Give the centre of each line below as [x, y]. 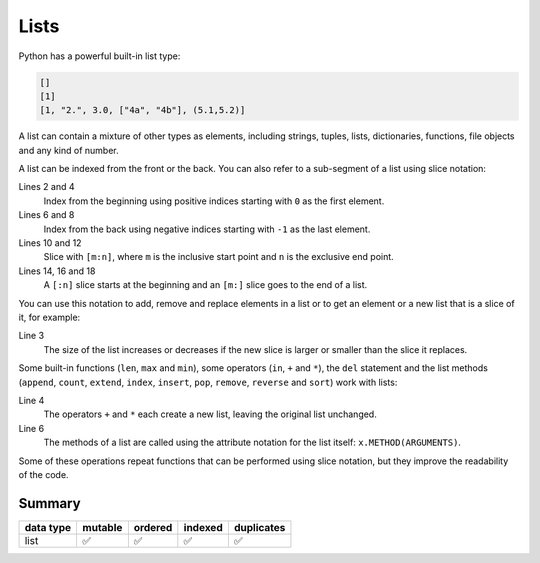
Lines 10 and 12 [50, 243]
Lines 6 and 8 [46, 215]
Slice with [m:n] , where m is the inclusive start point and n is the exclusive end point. [218, 257]
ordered [153, 527]
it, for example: [49, 317]
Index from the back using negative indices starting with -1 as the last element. [207, 229]
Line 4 [31, 400]
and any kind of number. [68, 150]
